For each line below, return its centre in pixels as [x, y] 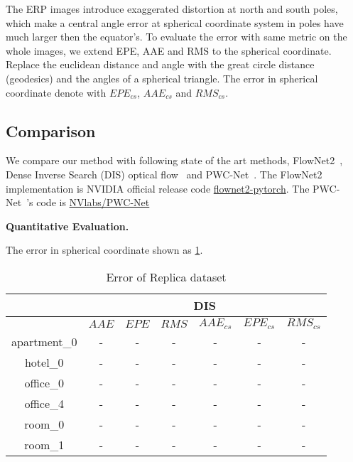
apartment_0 [44, 341]
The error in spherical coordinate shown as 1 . [104, 250]
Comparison [51, 130]
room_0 [44, 424]
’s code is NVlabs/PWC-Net [88, 202]
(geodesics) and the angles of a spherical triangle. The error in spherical [162, 78]
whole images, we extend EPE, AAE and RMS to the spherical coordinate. [169, 50]
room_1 [44, 444]
